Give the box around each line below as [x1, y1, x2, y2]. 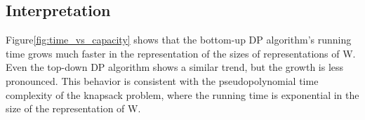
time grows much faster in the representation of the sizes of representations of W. [6, 46, 356, 60]
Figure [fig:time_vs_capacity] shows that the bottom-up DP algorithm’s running [6, 32, 352, 47]
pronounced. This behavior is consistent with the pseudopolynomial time [6, 73, 319, 88]
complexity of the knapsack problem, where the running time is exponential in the [6, 87, 359, 102]
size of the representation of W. [6, 101, 141, 116]
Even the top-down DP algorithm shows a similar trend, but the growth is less [6, 60, 344, 74]
